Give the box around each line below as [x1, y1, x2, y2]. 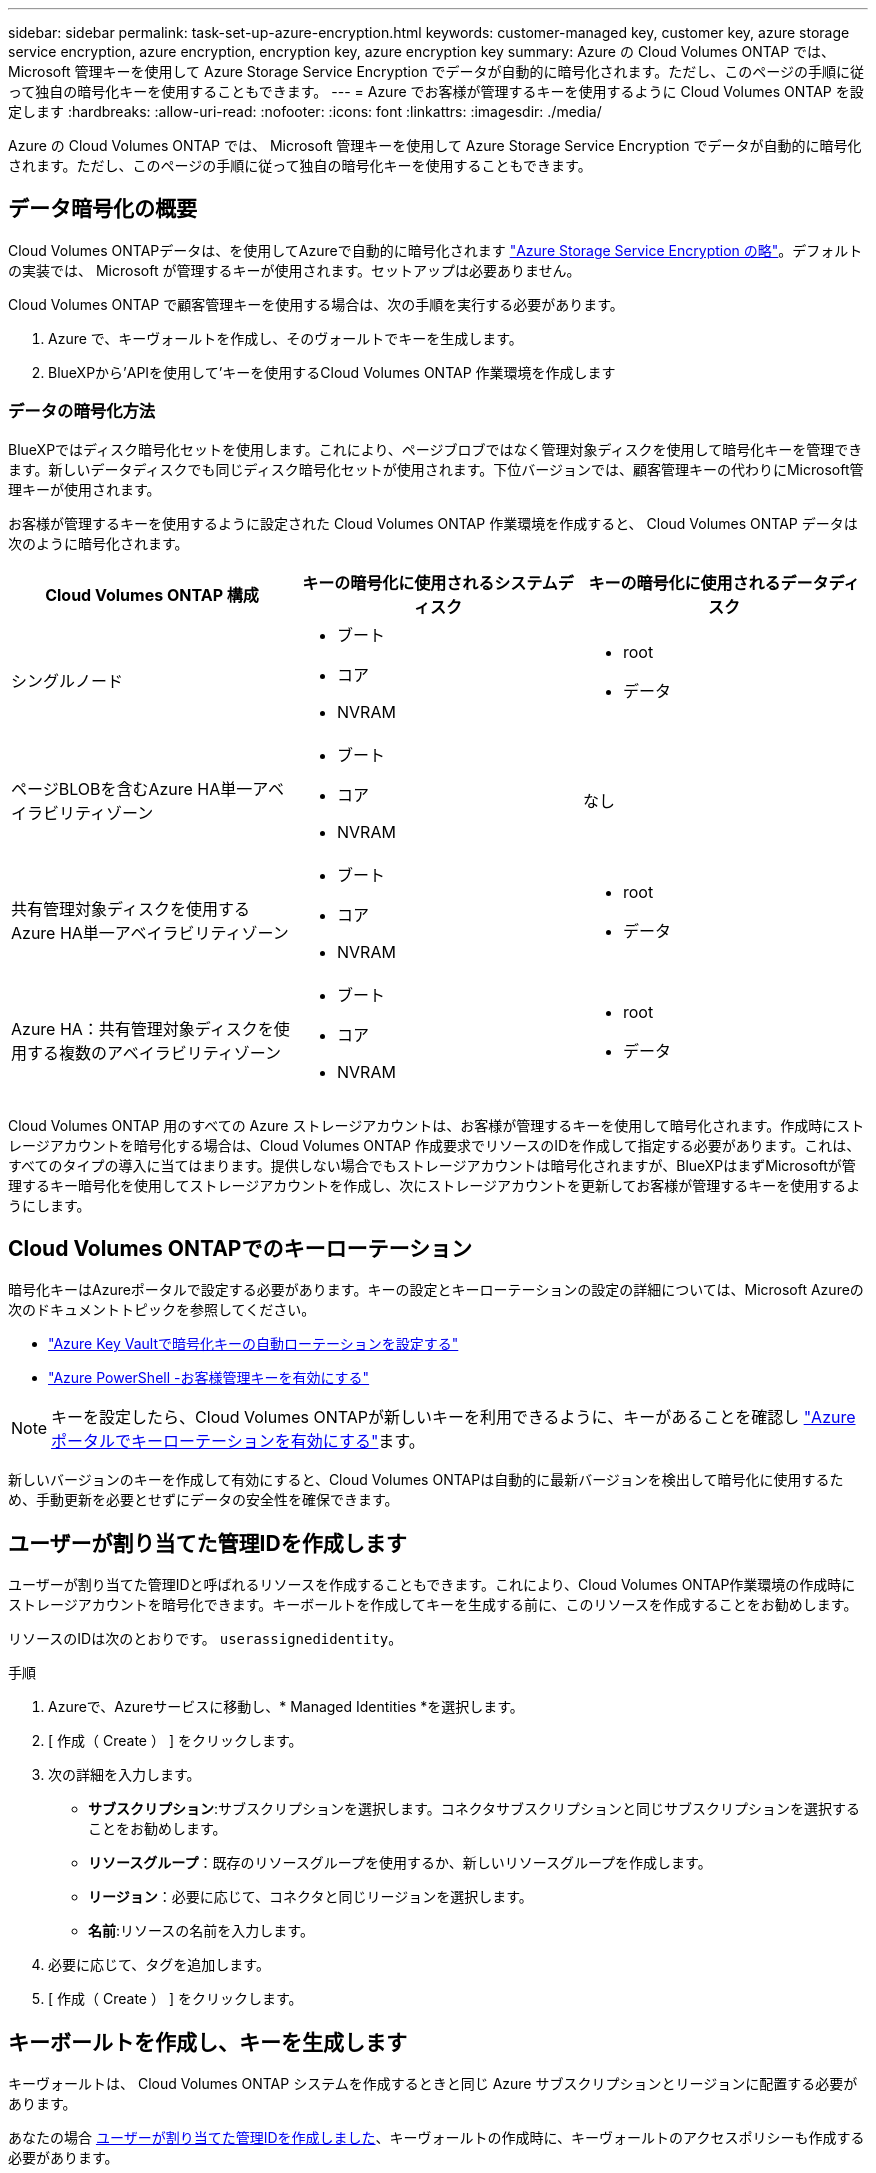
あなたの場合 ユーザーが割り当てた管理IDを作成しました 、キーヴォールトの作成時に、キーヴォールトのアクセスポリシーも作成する [8, 2129, 865, 2147]
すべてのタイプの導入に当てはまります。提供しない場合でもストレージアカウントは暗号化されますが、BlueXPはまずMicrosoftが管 [8, 1156, 856, 1174]
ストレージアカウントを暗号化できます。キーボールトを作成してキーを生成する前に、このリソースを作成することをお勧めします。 [8, 1596, 858, 1614]
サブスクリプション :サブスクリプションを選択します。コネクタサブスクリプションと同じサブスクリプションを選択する [88, 1800, 861, 1818]
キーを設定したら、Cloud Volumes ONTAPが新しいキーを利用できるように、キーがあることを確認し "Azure [51, 1407, 856, 1428]
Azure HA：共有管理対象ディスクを [11, 1018, 274, 1039]
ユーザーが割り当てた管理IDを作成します [8, 1530, 407, 1556]
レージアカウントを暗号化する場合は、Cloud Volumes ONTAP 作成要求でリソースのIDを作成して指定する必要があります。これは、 [8, 1136, 861, 1154]
